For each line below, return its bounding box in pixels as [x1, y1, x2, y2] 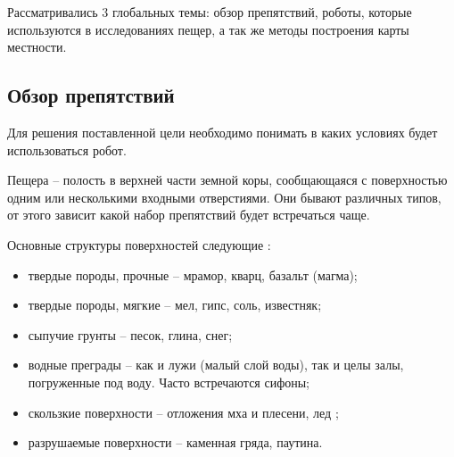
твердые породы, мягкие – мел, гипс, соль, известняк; [28, 295, 322, 314]
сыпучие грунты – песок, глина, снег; [28, 325, 233, 344]
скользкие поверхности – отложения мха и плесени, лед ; [28, 403, 339, 421]
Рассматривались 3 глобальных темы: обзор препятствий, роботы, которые [7, 3, 412, 21]
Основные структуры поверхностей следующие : [7, 235, 271, 253]
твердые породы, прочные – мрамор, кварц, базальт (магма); [28, 265, 358, 284]
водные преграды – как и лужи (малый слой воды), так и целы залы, [28, 355, 404, 374]
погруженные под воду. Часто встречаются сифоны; [28, 372, 310, 391]
